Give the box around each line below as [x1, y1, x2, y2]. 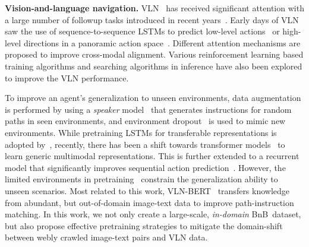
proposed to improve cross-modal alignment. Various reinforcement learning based [5, 48, 304, 61]
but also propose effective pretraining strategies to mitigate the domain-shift [5, 219, 283, 232]
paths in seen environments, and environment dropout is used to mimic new [5, 115, 286, 127]
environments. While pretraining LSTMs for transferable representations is [5, 126, 277, 138]
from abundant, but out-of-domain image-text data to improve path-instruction [5, 196, 294, 208]
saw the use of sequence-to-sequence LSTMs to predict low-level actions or [5, 25, 280, 37]
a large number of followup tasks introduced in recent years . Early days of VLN [5, 13, 299, 26]
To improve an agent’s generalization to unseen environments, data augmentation [5, 91, 301, 104]
